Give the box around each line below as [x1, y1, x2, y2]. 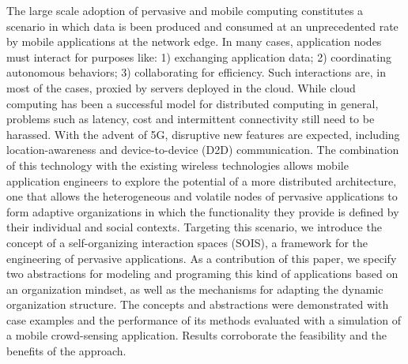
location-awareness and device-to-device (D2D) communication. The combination [6, 141, 399, 158]
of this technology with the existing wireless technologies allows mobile [6, 156, 349, 173]
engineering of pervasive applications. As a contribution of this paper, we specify [6, 250, 397, 266]
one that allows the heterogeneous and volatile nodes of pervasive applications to [6, 188, 398, 205]
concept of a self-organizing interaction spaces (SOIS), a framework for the [6, 234, 368, 250]
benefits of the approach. [6, 343, 127, 359]
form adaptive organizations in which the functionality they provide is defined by [6, 203, 399, 220]
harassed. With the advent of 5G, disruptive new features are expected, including [6, 126, 400, 142]
